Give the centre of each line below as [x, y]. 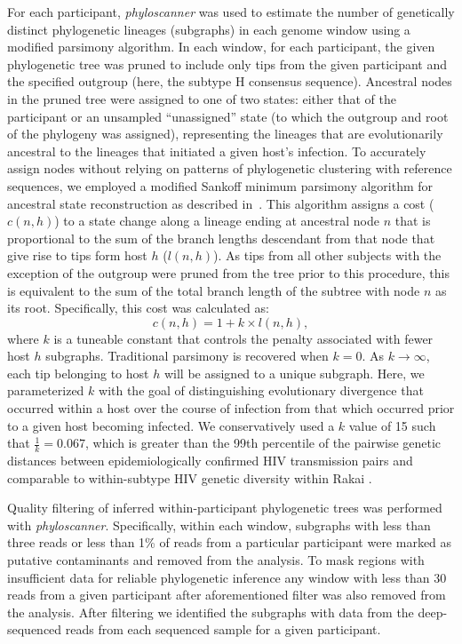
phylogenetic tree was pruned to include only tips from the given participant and [227, 64]
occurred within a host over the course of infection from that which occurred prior [231, 408]
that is [413, 221]
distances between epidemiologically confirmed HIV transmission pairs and [210, 461]
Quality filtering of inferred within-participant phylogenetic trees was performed [225, 508]
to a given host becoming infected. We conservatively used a [171, 425]
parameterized [46, 390]
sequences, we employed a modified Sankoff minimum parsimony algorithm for [220, 185]
